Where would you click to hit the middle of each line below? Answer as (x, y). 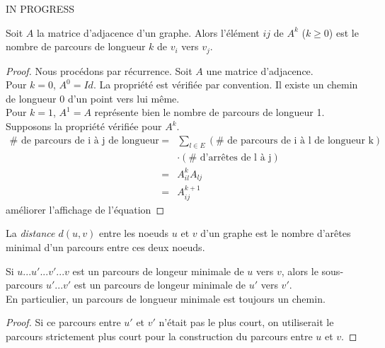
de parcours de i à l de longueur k (300, 140)
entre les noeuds (134, 233)
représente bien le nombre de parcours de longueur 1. (209, 112)
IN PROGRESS (40, 8)
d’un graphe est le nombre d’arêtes (276, 233)
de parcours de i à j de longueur (90, 140)
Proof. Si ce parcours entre (63, 322)
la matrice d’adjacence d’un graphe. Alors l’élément (148, 32)
